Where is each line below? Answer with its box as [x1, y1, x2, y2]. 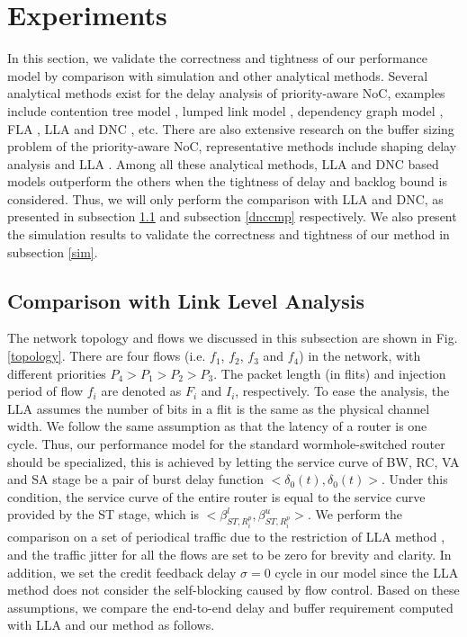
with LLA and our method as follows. [7, 615, 215, 634]
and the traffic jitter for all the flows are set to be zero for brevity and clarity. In [7, 544, 452, 563]
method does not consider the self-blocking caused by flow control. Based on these [7, 580, 460, 599]
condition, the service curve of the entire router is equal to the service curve [7, 487, 426, 506]
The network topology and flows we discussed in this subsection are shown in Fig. [7, 328, 458, 347]
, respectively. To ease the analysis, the [235, 381, 450, 400]
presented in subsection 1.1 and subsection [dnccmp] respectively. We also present [7, 207, 457, 226]
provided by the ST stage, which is [7, 505, 199, 524]
